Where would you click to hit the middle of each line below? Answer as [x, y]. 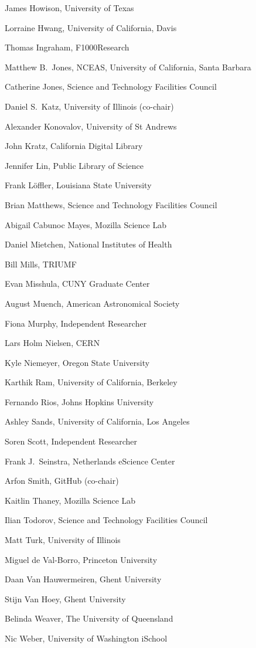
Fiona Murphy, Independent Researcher [76, 323]
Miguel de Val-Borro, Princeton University [81, 559]
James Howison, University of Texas [69, 8]
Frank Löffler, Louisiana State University [78, 185]
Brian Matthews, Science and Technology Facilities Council [111, 204]
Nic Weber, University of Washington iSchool [86, 638]
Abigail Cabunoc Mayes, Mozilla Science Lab [86, 224]
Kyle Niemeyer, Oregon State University [77, 362]
